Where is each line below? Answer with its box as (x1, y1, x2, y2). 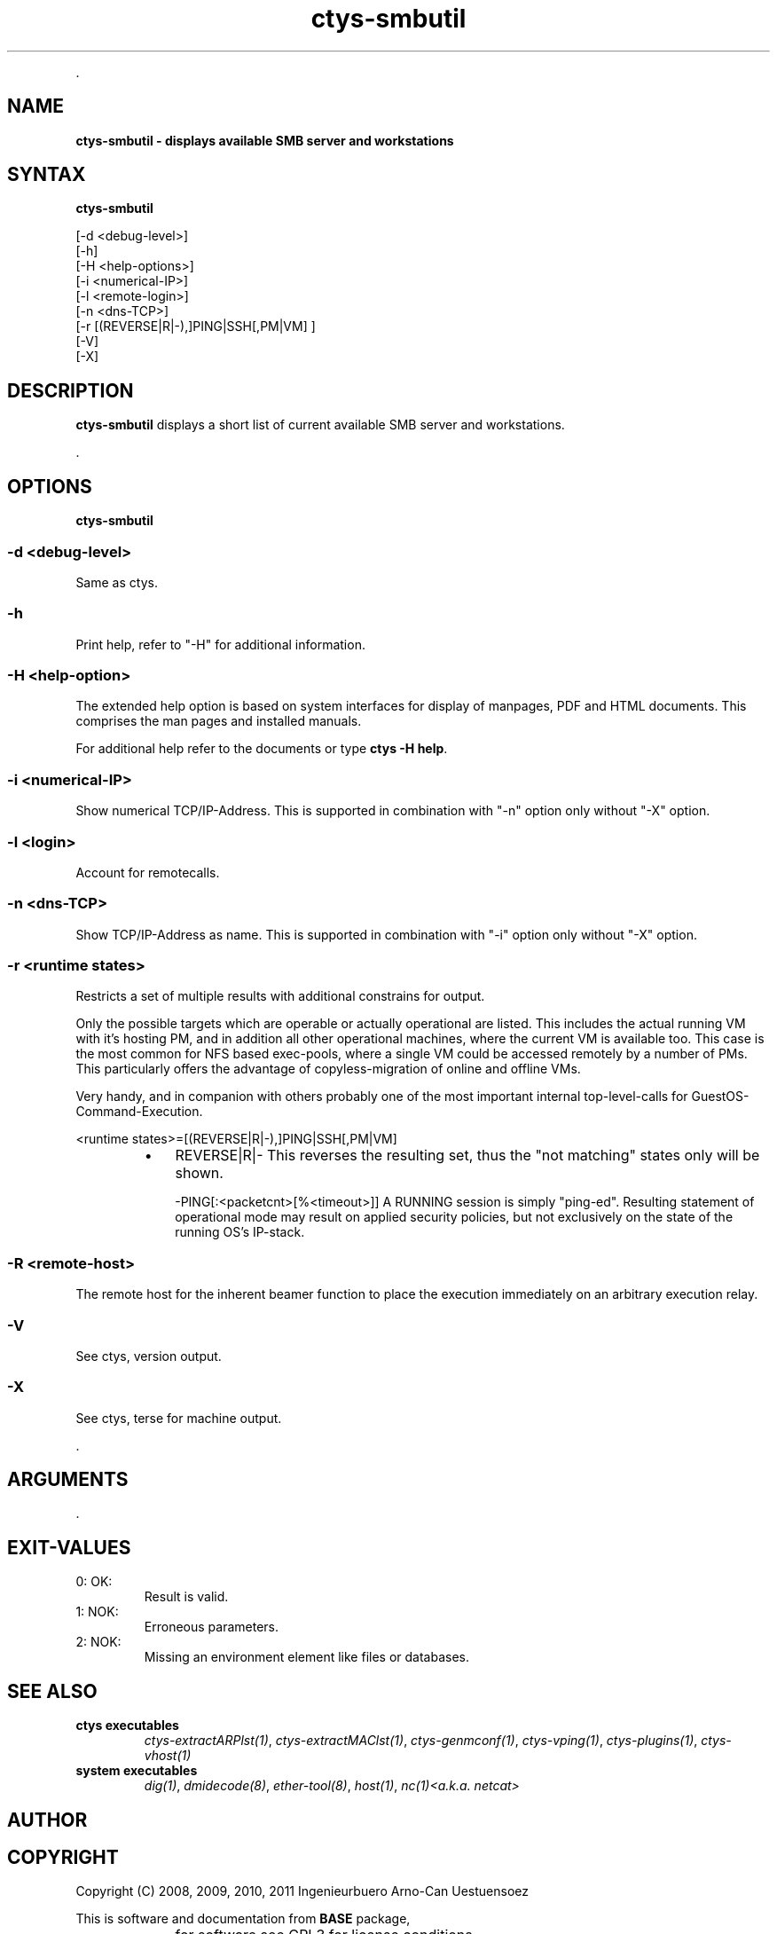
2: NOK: (75, 1634, 122, 1650)
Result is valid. (144, 1589, 229, 1605)
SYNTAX (7, 163, 86, 186)
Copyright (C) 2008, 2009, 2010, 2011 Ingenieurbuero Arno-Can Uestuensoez (75, 1883, 530, 1899)
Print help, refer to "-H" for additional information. (75, 636, 365, 652)
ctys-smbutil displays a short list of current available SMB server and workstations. (75, 417, 565, 433)
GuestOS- (691, 1089, 750, 1105)
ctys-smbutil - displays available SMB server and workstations (75, 132, 454, 148)
